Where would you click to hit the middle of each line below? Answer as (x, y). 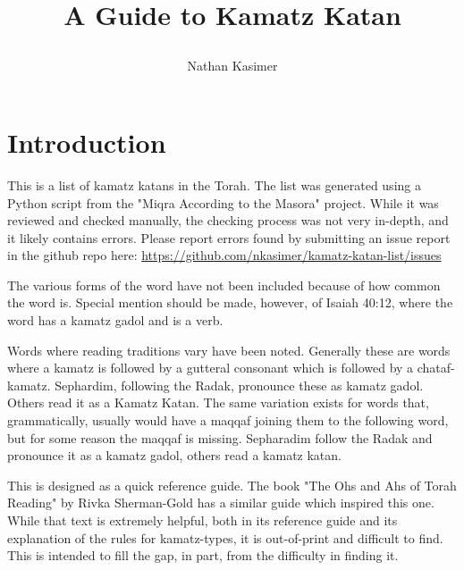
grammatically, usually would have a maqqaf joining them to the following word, (228, 420)
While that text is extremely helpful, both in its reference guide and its (202, 520)
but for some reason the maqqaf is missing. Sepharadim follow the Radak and (220, 437)
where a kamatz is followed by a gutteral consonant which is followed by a (211, 368)
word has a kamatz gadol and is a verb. (115, 320)
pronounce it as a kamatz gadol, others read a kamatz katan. (174, 455)
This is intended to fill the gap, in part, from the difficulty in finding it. (203, 555)
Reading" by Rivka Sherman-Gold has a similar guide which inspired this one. (221, 503)
